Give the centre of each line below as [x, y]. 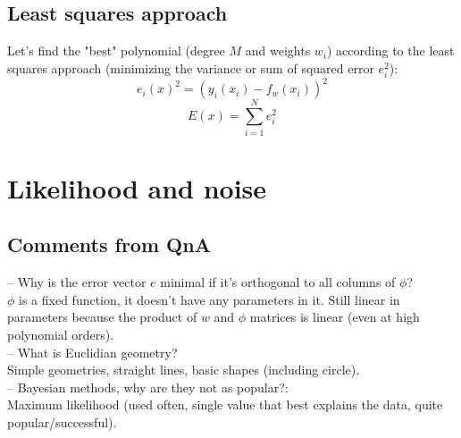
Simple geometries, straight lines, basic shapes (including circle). [184, 370]
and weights [278, 51]
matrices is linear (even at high [335, 317]
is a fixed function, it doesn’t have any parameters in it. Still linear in [210, 299]
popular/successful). [62, 421]
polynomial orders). [61, 334]
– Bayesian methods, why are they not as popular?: [148, 387]
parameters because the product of [102, 317]
